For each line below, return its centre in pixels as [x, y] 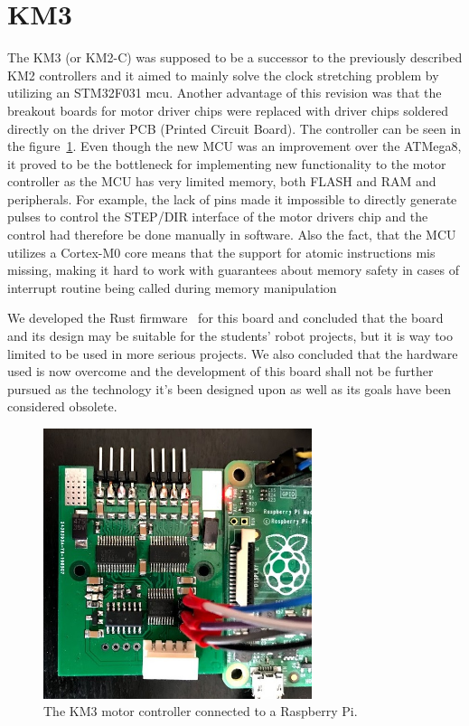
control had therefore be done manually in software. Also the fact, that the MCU [232, 235]
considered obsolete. [62, 406]
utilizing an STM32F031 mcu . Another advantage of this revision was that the [225, 93]
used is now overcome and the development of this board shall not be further [220, 371]
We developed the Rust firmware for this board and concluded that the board [225, 318]
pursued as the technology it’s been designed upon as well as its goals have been [230, 388]
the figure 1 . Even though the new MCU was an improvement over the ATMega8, [234, 146]
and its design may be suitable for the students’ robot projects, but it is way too [230, 336]
